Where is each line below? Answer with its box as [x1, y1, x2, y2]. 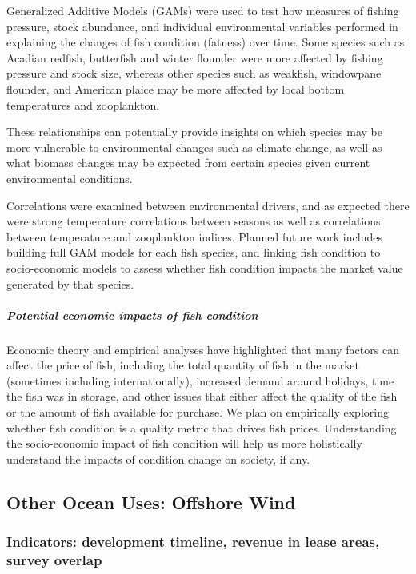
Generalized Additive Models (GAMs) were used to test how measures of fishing [6, 2, 399, 18]
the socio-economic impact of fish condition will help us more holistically [6, 435, 362, 452]
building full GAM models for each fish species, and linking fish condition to [6, 244, 381, 261]
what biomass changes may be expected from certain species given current [6, 154, 370, 171]
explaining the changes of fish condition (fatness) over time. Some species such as [6, 34, 405, 50]
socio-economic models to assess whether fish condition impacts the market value [6, 259, 403, 276]
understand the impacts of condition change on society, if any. [6, 450, 310, 467]
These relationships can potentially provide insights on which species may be [6, 123, 382, 140]
